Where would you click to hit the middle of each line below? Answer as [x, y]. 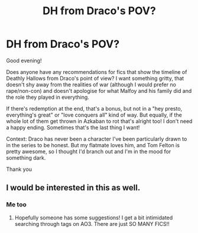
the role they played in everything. [48, 97]
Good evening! [24, 60]
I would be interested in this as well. [73, 188]
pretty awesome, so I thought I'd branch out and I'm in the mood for [89, 151]
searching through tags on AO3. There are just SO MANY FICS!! [92, 224]
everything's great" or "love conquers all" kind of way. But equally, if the [94, 115]
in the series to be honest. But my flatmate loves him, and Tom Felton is [93, 145]
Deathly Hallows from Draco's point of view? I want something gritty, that [95, 78]
